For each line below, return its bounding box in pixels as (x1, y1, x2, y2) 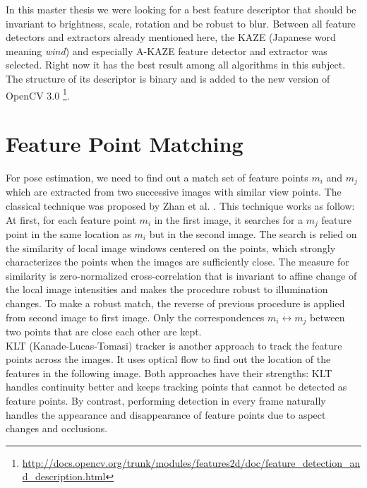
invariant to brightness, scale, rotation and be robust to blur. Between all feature (6, 16, 356, 30)
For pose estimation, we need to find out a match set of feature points (6, 169, 308, 184)
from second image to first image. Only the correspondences (6, 309, 265, 324)
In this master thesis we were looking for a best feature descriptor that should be (6, 2, 356, 16)
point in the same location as (6, 227, 131, 242)
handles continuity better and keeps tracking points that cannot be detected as (6, 379, 347, 394)
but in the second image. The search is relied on (149, 227, 357, 242)
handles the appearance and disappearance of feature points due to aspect (6, 407, 326, 422)
